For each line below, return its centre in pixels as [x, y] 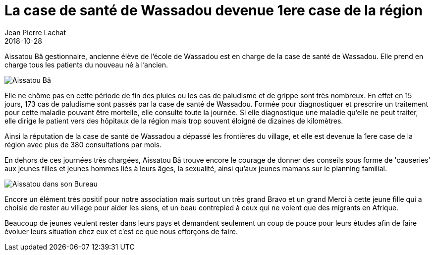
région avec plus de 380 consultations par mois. [83, 144]
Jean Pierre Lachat [35, 32]
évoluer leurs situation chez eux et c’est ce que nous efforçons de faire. [121, 231]
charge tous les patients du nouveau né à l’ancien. [86, 64]
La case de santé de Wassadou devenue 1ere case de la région [214, 10]
